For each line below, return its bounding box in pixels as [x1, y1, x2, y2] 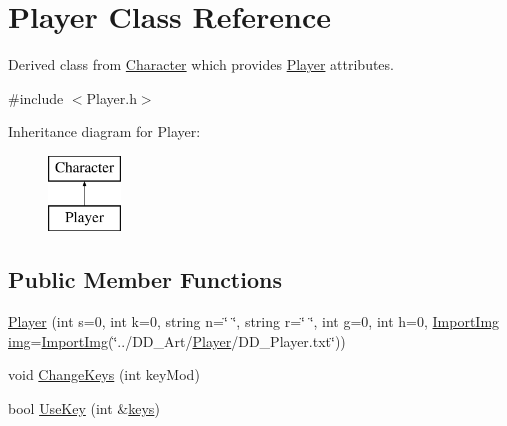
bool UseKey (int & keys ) [8, 398, 160, 419]
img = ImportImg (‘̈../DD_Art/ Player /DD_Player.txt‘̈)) [8, 330, 346, 351]
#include [8, 87, 64, 108]
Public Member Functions [8, 264, 282, 295]
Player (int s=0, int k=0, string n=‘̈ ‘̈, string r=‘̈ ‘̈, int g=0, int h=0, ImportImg [8, 311, 500, 332]
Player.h [86, 87, 137, 108]
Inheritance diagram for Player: [8, 121, 201, 142]
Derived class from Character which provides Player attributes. [8, 54, 394, 75]
